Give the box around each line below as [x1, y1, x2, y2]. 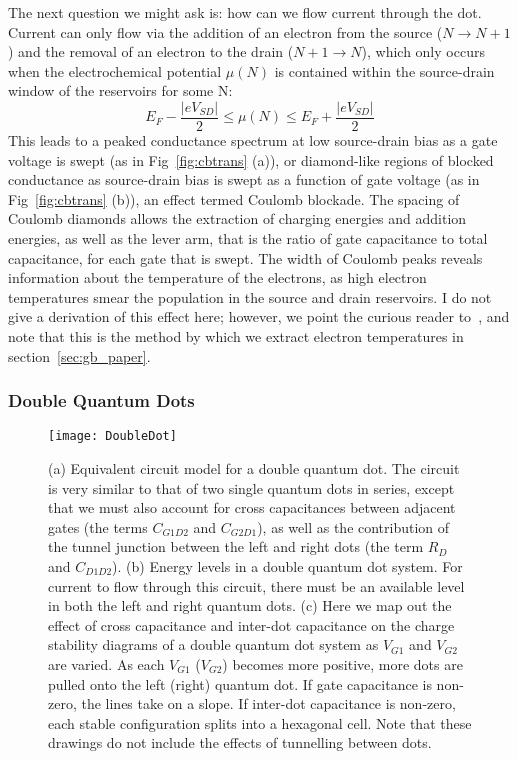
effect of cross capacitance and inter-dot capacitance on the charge [48, 614, 455, 635]
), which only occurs [361, 41, 485, 62]
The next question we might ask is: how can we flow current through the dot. [8, 2, 482, 22]
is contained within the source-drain [274, 60, 495, 81]
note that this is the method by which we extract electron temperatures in [8, 325, 464, 346]
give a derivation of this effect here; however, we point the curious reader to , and [8, 306, 510, 327]
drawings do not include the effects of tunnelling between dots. [48, 732, 432, 753]
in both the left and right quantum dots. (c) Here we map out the [48, 595, 452, 616]
